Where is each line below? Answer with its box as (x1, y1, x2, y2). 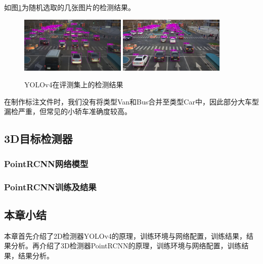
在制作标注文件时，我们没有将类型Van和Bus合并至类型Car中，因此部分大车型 (4, 96, 259, 107)
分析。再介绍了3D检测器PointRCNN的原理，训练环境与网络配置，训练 (11, 240, 242, 251)
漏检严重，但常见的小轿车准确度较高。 (4, 106, 131, 117)
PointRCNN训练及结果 (4, 180, 97, 193)
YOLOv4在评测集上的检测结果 (24, 79, 123, 90)
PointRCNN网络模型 (4, 157, 89, 170)
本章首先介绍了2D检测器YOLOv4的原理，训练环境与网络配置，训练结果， (4, 230, 247, 241)
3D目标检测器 (4, 131, 73, 146)
